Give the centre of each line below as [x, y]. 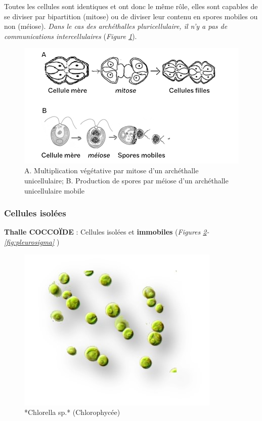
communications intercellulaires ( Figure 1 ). [71, 36]
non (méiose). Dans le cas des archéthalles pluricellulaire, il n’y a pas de [116, 26]
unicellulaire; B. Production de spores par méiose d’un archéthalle [126, 181]
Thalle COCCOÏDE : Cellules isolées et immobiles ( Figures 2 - [107, 232]
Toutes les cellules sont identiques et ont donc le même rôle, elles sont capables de [131, 6]
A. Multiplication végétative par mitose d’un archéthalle [112, 170]
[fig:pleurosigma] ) [32, 242]
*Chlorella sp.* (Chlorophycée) [72, 412]
